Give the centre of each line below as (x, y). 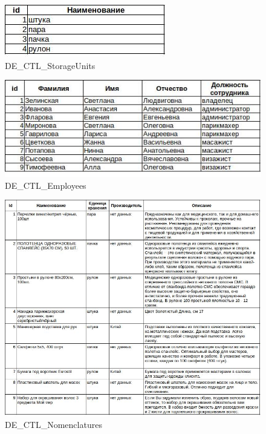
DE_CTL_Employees (46, 185)
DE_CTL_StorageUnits (50, 65)
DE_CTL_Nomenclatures (54, 425)
